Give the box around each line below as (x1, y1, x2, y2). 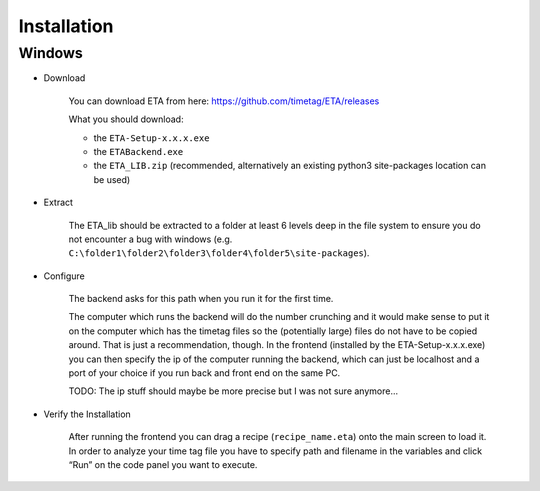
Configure (43, 270, 85, 282)
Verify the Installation (43, 408, 132, 420)
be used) (93, 173, 131, 185)
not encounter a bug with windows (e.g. (68, 233, 233, 245)
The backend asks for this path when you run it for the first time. (68, 293, 334, 305)
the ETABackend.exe (93, 145, 184, 157)
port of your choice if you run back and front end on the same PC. (68, 367, 341, 379)
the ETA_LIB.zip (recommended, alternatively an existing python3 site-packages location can (93, 160, 487, 172)
